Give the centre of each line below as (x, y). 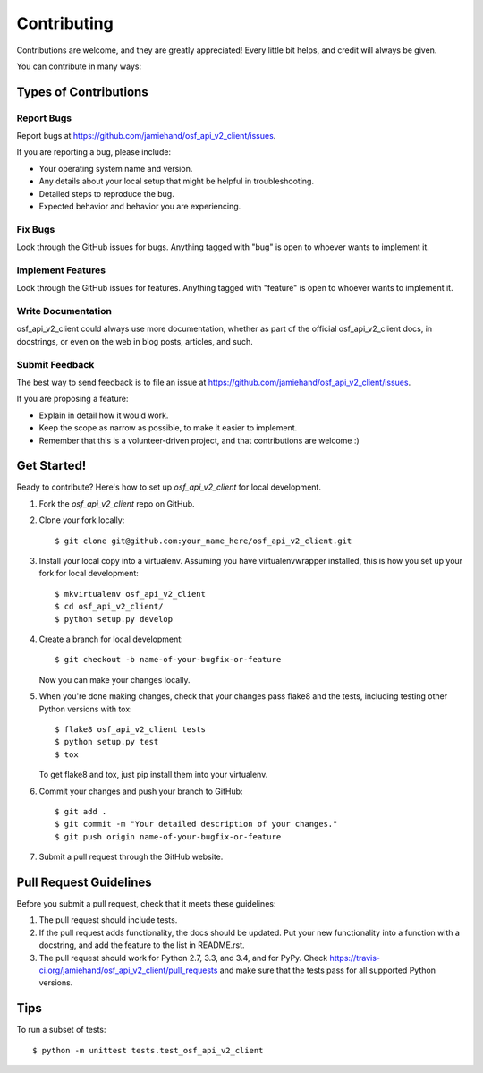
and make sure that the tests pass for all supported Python (327, 970)
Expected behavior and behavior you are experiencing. (140, 207)
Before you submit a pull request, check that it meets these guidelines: (146, 903)
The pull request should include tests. (108, 920)
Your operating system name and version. (116, 168)
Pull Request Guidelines (84, 882)
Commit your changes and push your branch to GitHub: (141, 791)
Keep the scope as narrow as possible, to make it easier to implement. (168, 428)
